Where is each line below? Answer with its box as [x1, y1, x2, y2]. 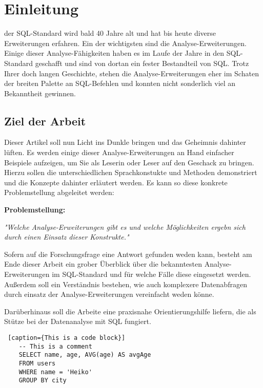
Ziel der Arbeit [4, 113, 86, 128]
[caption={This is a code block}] [8, 334, 126, 341]
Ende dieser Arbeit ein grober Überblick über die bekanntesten [4, 258, 203, 269]
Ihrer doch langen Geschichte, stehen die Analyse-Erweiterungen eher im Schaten [4, 68, 259, 78]
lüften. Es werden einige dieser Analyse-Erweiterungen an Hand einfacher [4, 147, 234, 158]
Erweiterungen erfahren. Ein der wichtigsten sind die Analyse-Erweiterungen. [4, 37, 247, 48]
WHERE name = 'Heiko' [18, 368, 92, 376]
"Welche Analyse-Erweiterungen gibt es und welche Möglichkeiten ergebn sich [4, 221, 246, 232]
